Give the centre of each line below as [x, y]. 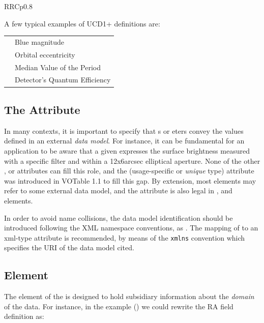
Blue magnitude [40, 41]
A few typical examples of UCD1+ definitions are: [82, 23]
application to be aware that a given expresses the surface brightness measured [127, 150]
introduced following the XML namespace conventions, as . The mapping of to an [131, 228]
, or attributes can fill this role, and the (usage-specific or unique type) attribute [129, 171]
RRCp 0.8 [19, 6]
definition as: [24, 316]
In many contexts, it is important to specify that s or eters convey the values [124, 130]
